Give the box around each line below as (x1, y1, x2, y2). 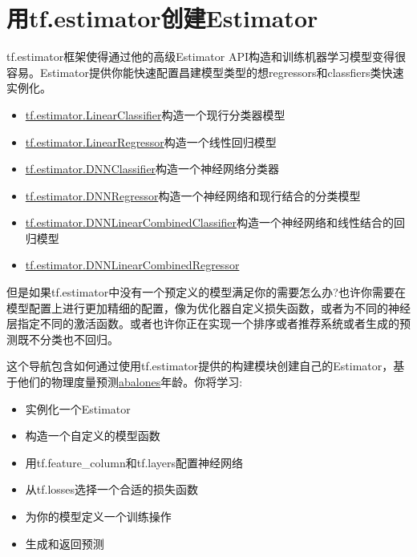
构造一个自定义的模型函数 (25, 427, 160, 444)
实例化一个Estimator (25, 400, 131, 417)
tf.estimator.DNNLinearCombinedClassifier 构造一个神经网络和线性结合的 (25, 214, 395, 231)
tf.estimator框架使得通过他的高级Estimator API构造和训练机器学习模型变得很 (6, 48, 407, 65)
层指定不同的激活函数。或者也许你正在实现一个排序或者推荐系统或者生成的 (6, 315, 399, 332)
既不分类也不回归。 (17, 330, 119, 347)
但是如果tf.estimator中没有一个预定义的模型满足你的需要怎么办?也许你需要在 (6, 284, 406, 301)
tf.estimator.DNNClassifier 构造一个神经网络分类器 (25, 160, 280, 177)
